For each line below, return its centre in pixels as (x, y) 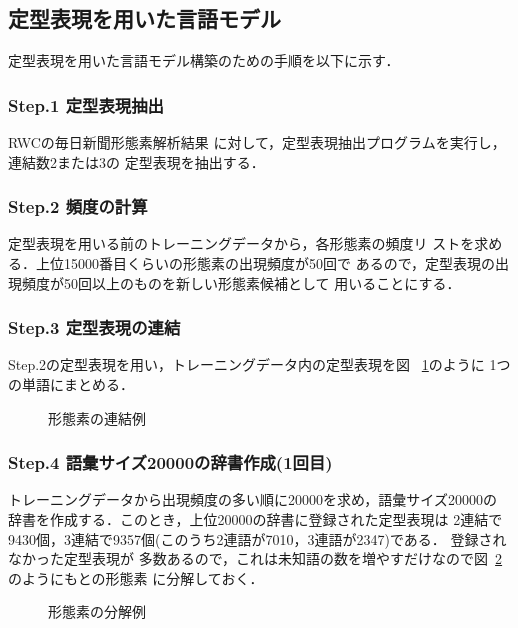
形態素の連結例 (97, 417)
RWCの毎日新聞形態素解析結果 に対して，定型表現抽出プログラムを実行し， (257, 142)
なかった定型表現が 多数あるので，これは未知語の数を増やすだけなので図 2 (255, 558)
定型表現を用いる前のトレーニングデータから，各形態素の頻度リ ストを (241, 243)
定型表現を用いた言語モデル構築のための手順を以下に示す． (204, 60)
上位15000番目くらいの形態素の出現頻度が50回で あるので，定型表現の (265, 263)
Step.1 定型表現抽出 (86, 104)
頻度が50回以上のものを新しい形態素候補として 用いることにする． (241, 282)
